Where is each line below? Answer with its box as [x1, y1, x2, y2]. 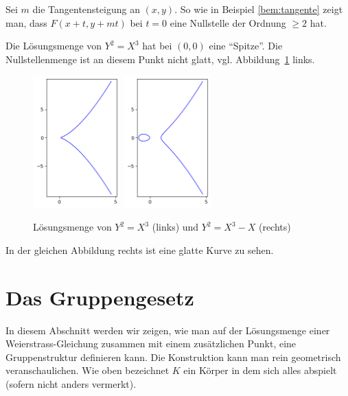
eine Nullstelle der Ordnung [170, 15, 286, 30]
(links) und [152, 220, 199, 234]
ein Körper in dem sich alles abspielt [183, 363, 337, 377]
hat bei [142, 38, 172, 53]
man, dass [5, 15, 47, 30]
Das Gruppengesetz [5, 283, 194, 311]
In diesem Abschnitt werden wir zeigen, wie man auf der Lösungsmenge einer [5, 323, 330, 337]
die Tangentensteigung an [32, 2, 140, 16]
